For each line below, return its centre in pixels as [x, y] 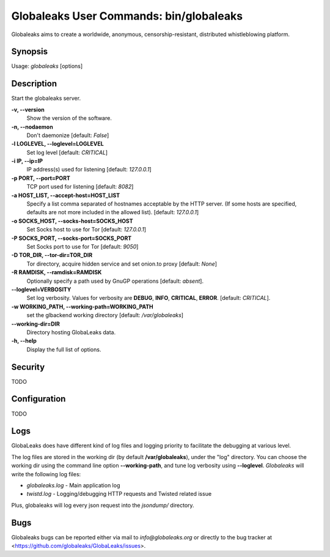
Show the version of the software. [69, 118]
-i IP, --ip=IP [27, 161]
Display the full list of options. [64, 350]
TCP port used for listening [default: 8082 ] [80, 187]
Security [28, 367]
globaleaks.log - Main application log [73, 485]
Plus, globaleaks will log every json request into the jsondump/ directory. [103, 505]
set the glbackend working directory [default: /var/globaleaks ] [105, 315]
